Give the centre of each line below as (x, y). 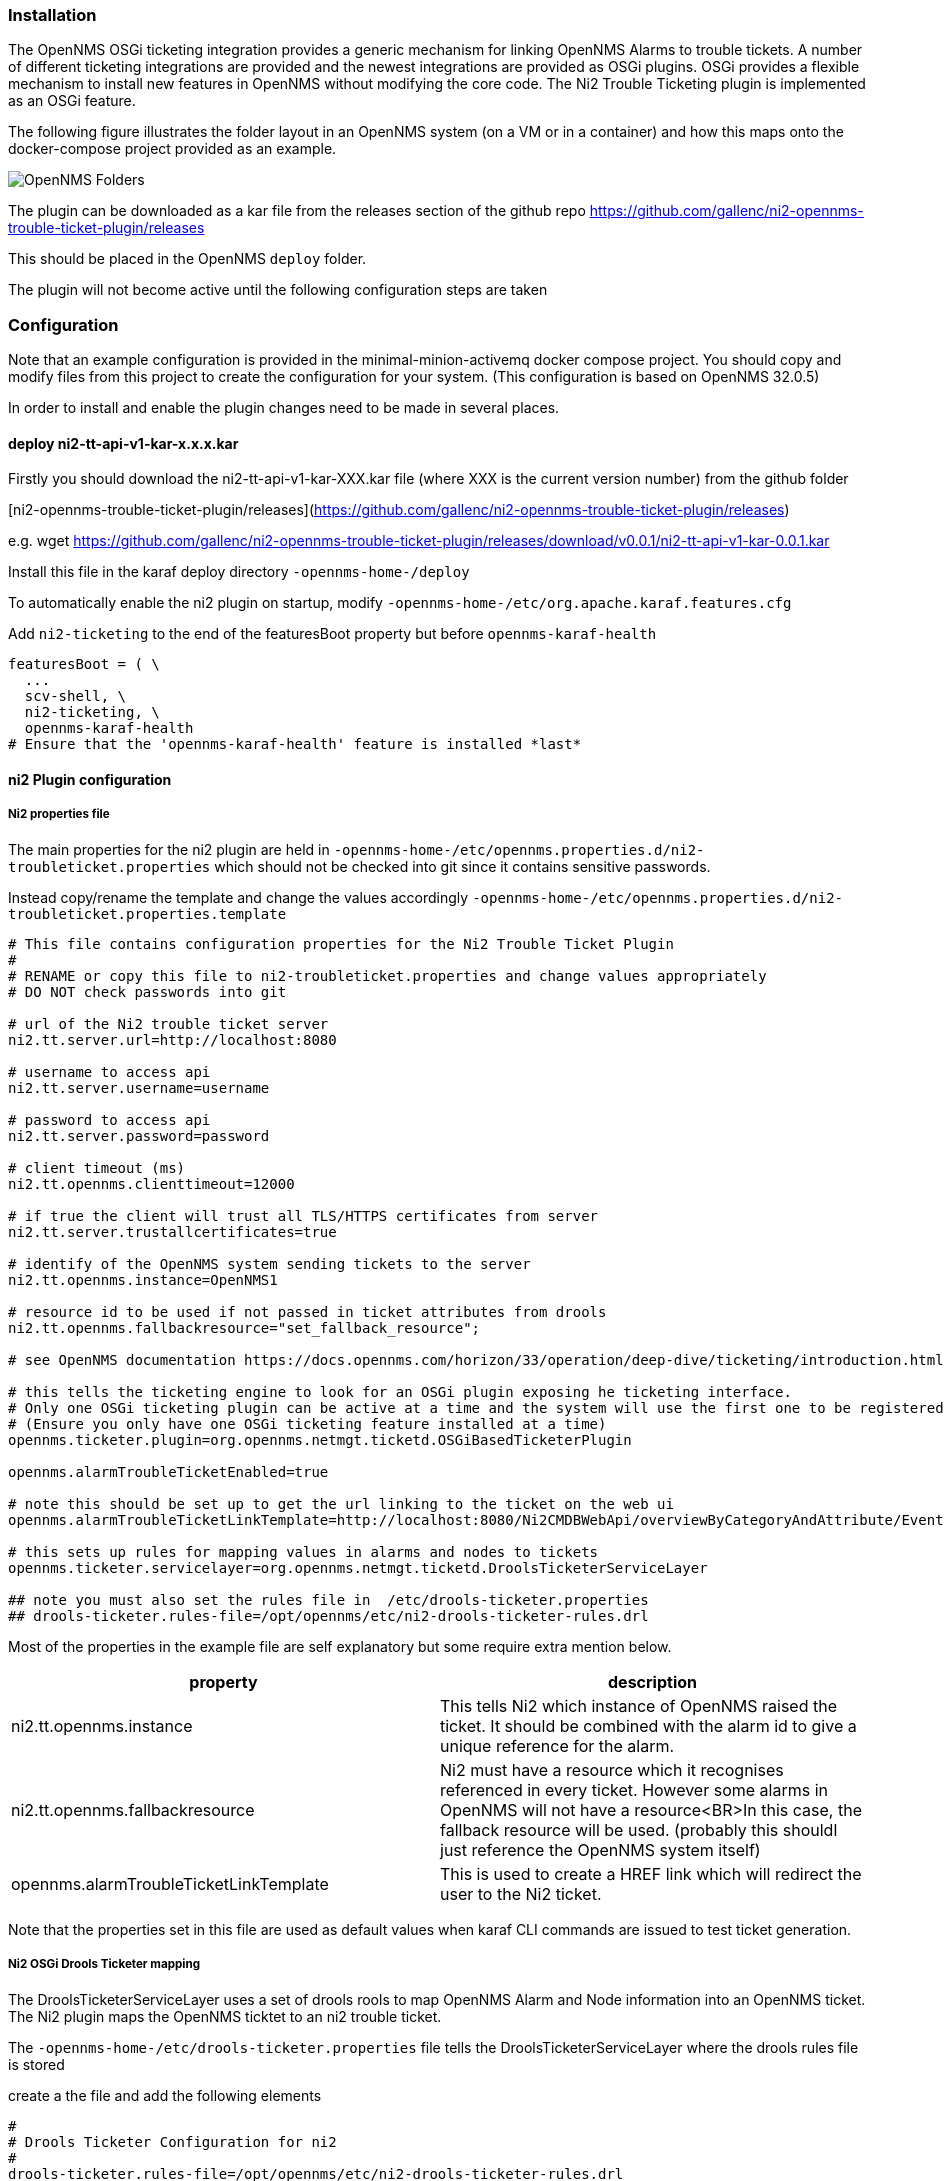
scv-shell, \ (75, 696)
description (652, 1681)
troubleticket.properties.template (147, 913)
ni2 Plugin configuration (90, 779)
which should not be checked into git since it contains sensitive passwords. (462, 866)
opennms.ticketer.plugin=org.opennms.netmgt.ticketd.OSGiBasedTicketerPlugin (320, 1439)
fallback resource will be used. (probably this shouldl (639, 1829)
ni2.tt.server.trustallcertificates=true (172, 1231)
